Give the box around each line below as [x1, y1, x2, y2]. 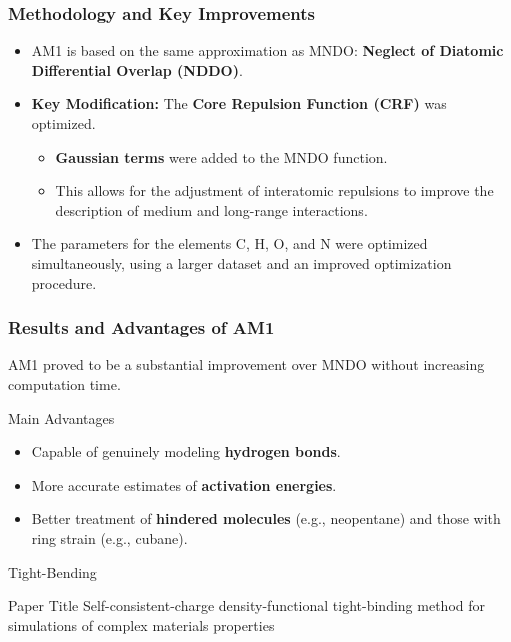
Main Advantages [8, 407, 115, 428]
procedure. [31, 272, 97, 293]
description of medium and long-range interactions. [55, 199, 368, 220]
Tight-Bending [8, 561, 97, 582]
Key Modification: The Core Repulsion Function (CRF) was [31, 93, 447, 114]
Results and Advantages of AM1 [8, 315, 275, 340]
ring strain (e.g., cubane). [31, 527, 188, 548]
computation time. [8, 373, 121, 394]
